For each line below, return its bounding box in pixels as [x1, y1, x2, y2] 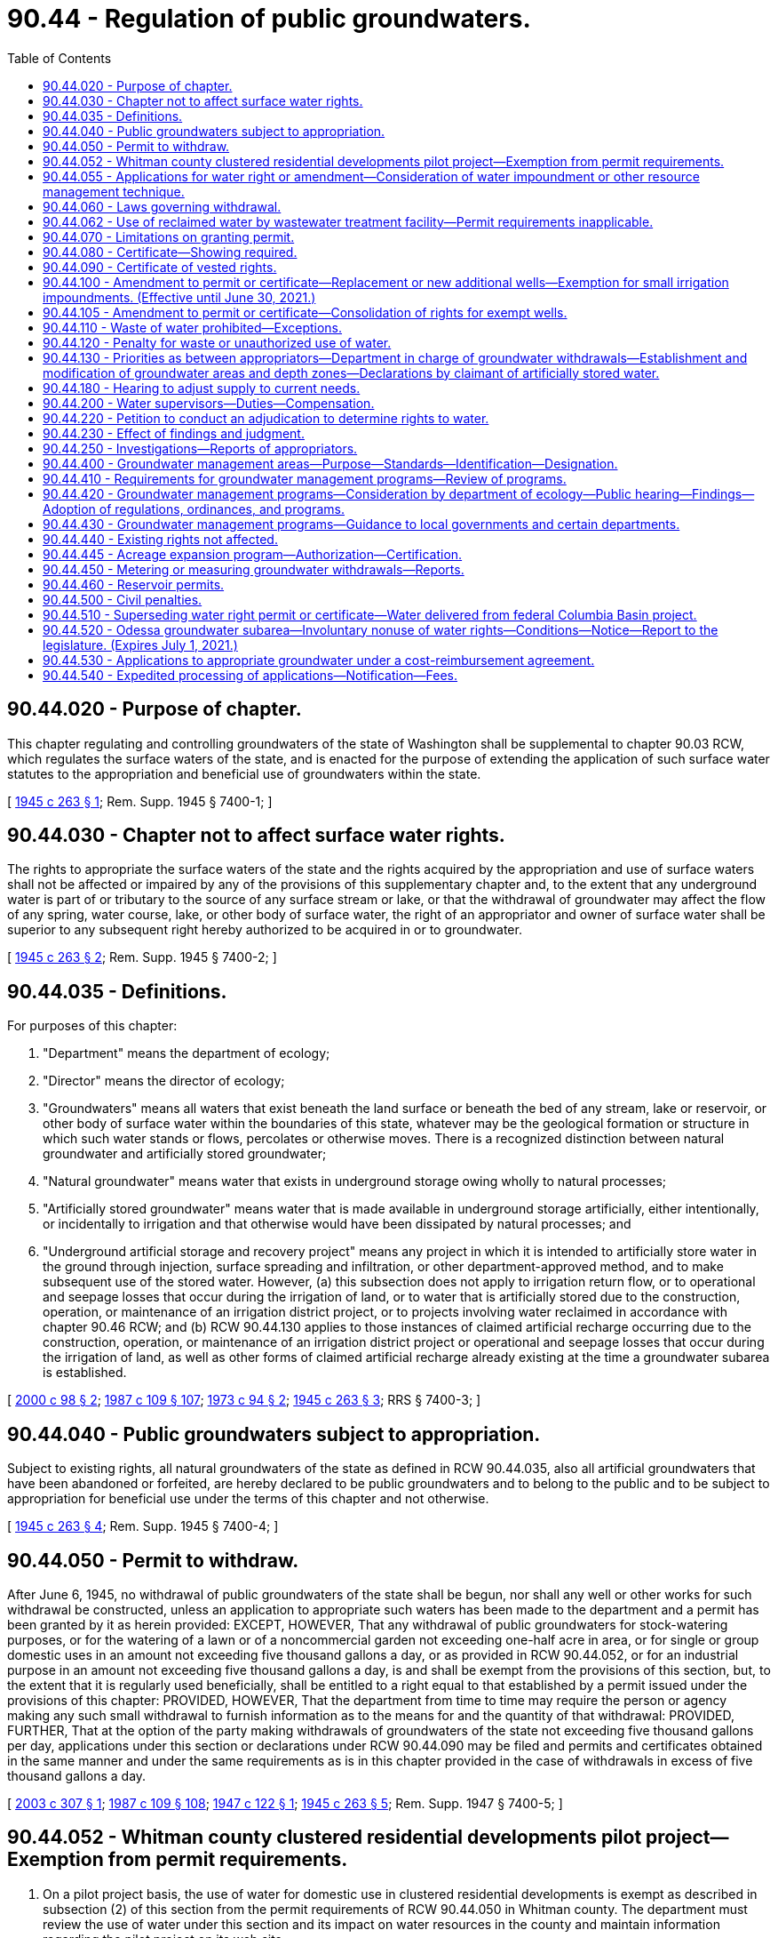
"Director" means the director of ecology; [43, 1073, 285, 1089]
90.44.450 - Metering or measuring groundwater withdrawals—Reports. [43, 561, 464, 577]
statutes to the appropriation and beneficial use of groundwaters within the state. [7, 765, 481, 781]
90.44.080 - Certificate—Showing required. [43, 244, 298, 260]
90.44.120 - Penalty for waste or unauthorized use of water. [43, 334, 392, 350]
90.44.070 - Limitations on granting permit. [43, 228, 295, 244]
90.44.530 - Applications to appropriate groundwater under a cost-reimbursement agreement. [43, 652, 595, 668]
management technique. [43, 183, 185, 199]
